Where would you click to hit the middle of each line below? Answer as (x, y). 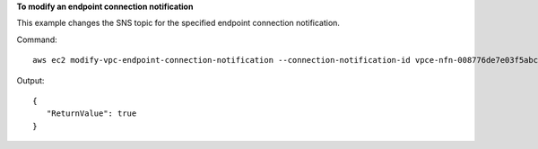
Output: (30, 80)
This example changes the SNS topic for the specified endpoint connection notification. (178, 23)
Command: (37, 39)
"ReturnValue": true (91, 114)
